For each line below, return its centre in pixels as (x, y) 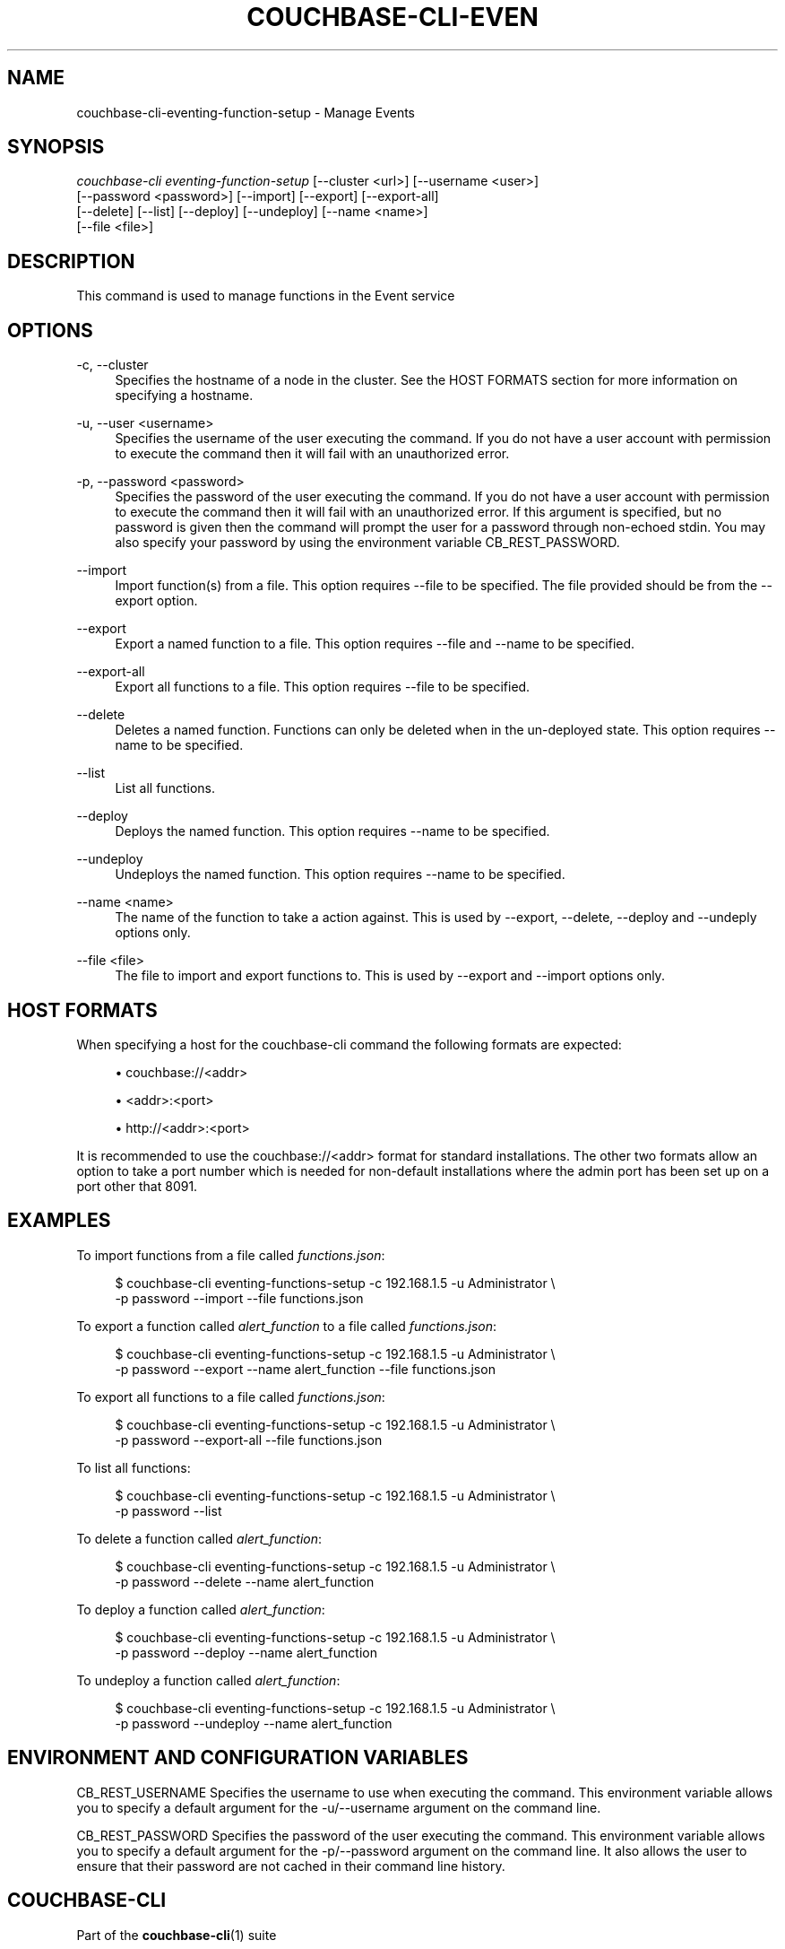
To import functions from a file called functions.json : (231, 1255)
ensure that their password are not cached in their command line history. (291, 1866)
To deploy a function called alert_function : (201, 1609)
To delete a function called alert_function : (199, 1538)
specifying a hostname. (184, 396)
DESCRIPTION (71, 261)
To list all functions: (134, 1467)
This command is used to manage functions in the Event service (266, 296)
